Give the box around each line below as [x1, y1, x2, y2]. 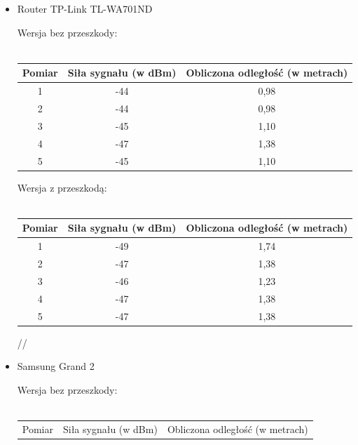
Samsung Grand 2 [17, 359, 95, 373]
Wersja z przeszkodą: [17, 180, 107, 194]
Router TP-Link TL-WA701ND [17, 1, 153, 15]
